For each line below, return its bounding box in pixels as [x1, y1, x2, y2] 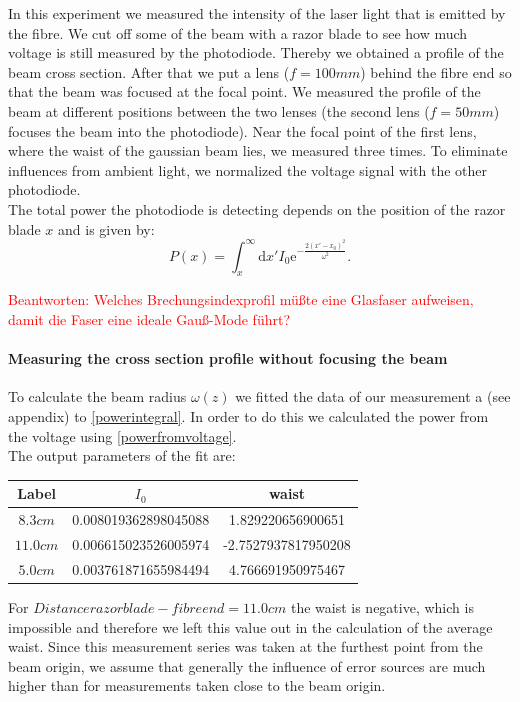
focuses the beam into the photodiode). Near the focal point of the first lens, [8, 120, 477, 141]
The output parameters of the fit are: [8, 445, 236, 466]
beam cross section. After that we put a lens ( [8, 61, 290, 82]
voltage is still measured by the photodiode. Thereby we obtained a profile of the [8, 42, 504, 63]
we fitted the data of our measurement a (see [235, 386, 511, 407]
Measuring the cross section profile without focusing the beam [8, 348, 448, 369]
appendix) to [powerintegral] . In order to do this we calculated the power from [8, 406, 489, 426]
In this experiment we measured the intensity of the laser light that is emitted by [8, 3, 506, 23]
